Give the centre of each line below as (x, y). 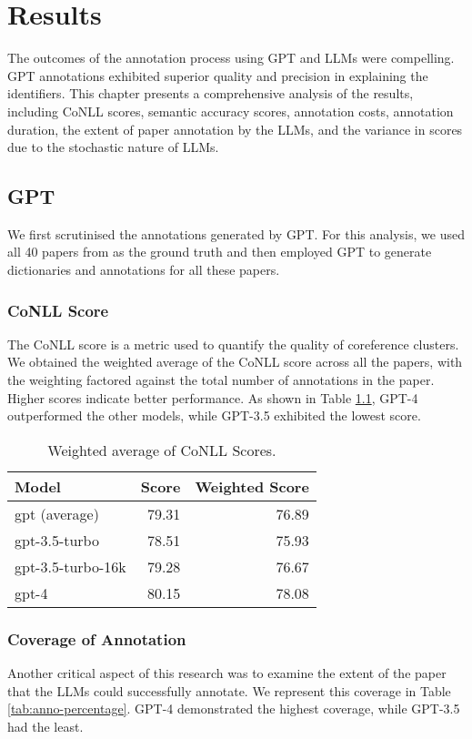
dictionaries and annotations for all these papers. (144, 270)
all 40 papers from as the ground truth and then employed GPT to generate (220, 252)
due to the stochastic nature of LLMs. (113, 147)
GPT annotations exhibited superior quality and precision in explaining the (218, 75)
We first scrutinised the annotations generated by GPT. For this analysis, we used (236, 233)
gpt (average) (57, 513)
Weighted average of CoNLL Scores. (162, 450)
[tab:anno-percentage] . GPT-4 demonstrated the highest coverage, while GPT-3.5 (234, 709)
